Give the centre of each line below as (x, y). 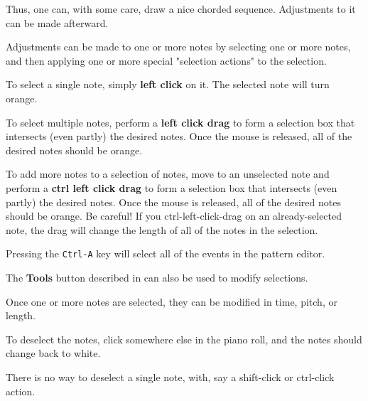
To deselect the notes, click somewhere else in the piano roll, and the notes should (184, 339)
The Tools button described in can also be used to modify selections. (157, 277)
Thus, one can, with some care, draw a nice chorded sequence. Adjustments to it (181, 9)
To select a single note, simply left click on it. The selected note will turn (168, 84)
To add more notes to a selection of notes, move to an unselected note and (168, 174)
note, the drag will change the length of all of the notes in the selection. (162, 229)
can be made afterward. (57, 22)
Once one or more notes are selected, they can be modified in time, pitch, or (172, 301)
